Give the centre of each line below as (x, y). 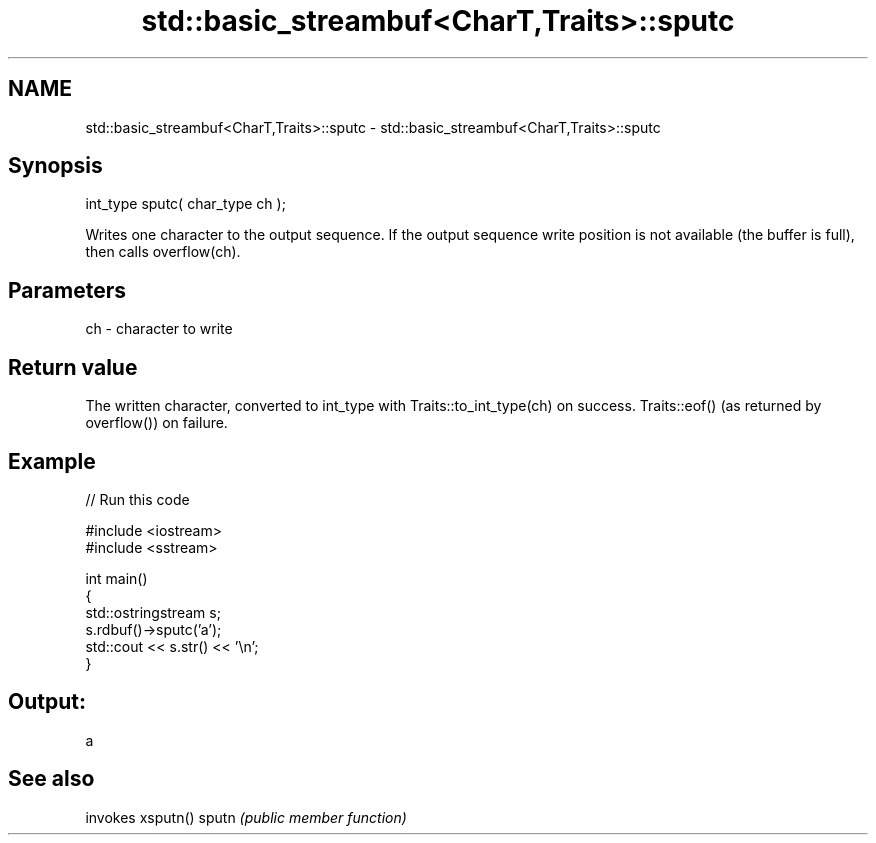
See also (51, 779)
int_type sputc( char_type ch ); (185, 204)
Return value (73, 367)
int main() (116, 578)
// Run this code (137, 499)
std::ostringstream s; (153, 612)
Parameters (67, 290)
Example (52, 461)
